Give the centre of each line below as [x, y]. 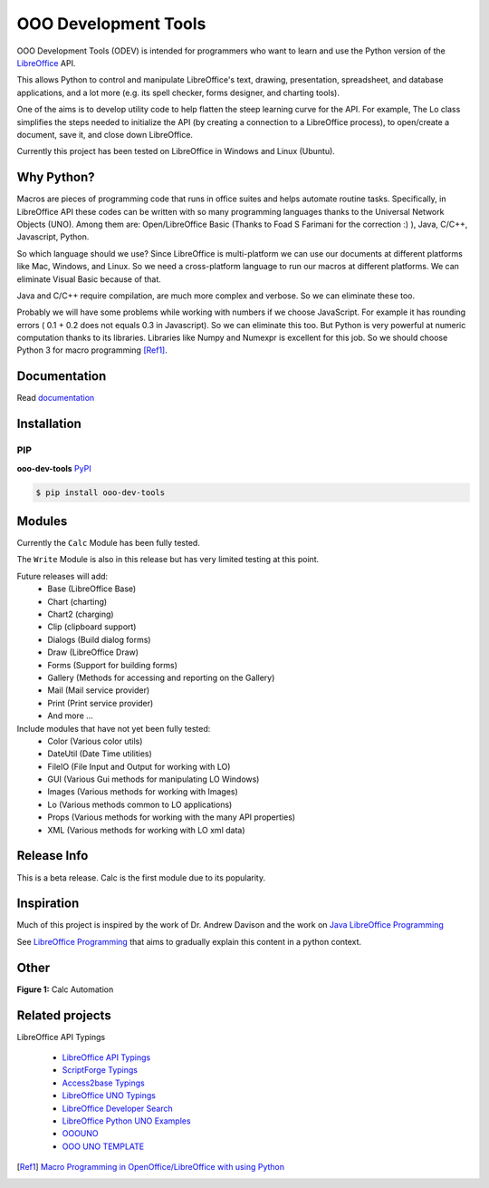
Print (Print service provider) [101, 703]
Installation [49, 424]
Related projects [64, 1015]
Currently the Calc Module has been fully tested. [109, 543]
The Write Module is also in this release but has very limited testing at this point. [168, 560]
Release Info [53, 856]
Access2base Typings [103, 1083]
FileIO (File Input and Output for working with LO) [139, 766]
